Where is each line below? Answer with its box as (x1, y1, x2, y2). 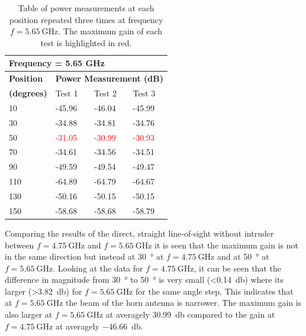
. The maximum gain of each (58, 25, 162, 37)
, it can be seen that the (194, 261, 281, 274)
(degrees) (9, 87, 47, 99)
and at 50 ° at (217, 250, 269, 263)
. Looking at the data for (53, 261, 143, 274)
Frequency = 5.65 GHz (9, 57, 105, 69)
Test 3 (133, 87, 156, 99)
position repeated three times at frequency (9, 13, 163, 25)
